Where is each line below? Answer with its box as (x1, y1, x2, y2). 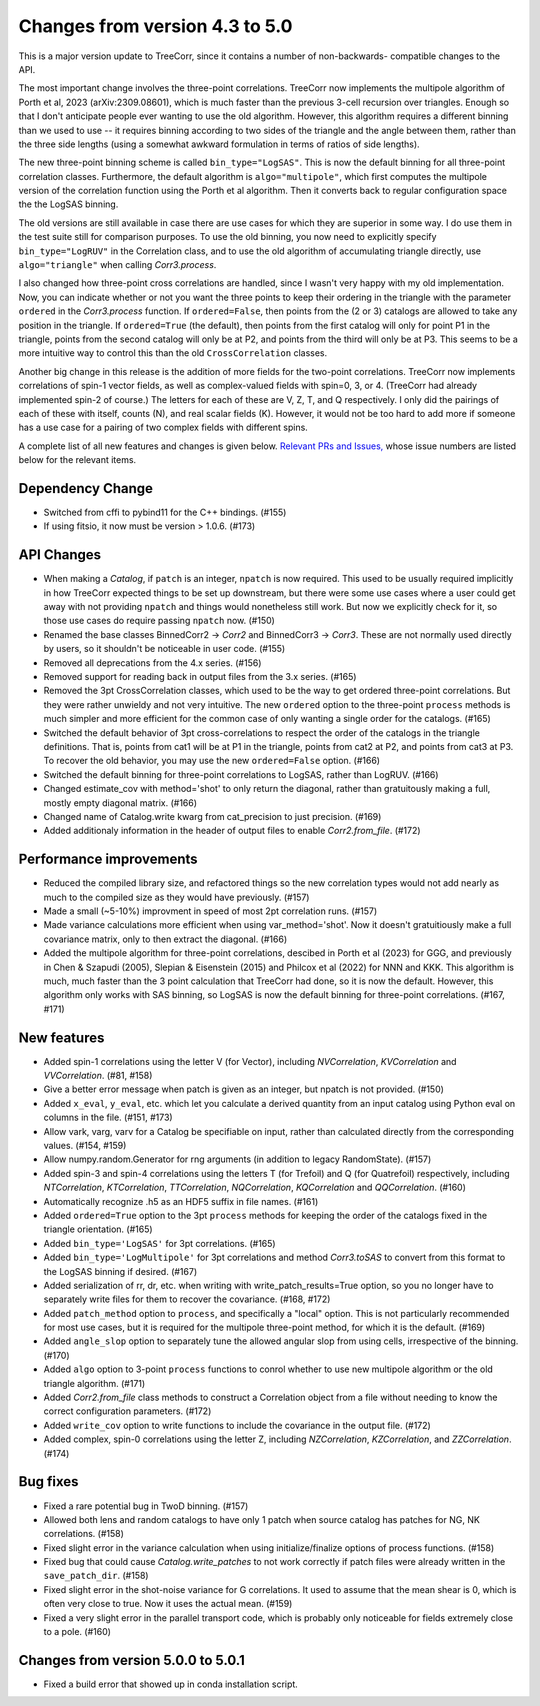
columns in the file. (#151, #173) (43, 1111, 174, 1124)
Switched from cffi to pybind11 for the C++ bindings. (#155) (43, 506, 287, 518)
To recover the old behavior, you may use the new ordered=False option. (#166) (43, 755, 380, 767)
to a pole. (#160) (43, 1626, 112, 1638)
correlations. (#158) (43, 1528, 125, 1540)
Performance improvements (18, 851, 199, 868)
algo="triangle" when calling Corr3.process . (18, 259, 217, 271)
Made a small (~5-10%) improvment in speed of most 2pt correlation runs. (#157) (43, 905, 378, 917)
